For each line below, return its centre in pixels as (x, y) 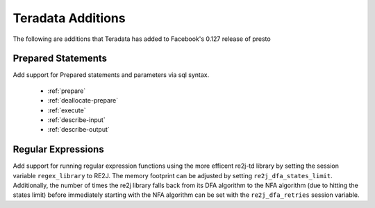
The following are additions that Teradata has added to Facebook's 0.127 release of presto (142, 39)
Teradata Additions (69, 18)
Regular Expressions (58, 149)
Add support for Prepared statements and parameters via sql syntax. (111, 75)
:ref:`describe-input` (76, 120)
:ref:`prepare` (67, 91)
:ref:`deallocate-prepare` (83, 101)
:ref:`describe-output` (79, 130)
